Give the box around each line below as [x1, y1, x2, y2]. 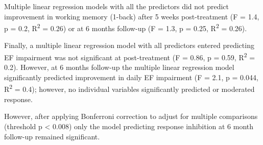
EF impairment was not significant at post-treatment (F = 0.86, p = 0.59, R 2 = [4, 51, 255, 62]
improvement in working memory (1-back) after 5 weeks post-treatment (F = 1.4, [4, 11, 259, 21]
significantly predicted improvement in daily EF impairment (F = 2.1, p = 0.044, [4, 71, 258, 82]
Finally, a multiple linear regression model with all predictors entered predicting [4, 40, 254, 51]
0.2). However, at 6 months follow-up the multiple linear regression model [4, 62, 234, 72]
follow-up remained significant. [4, 131, 100, 141]
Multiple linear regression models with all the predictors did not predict [4, 1, 229, 11]
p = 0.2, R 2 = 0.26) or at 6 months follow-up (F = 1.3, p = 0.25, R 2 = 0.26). [4, 21, 247, 33]
